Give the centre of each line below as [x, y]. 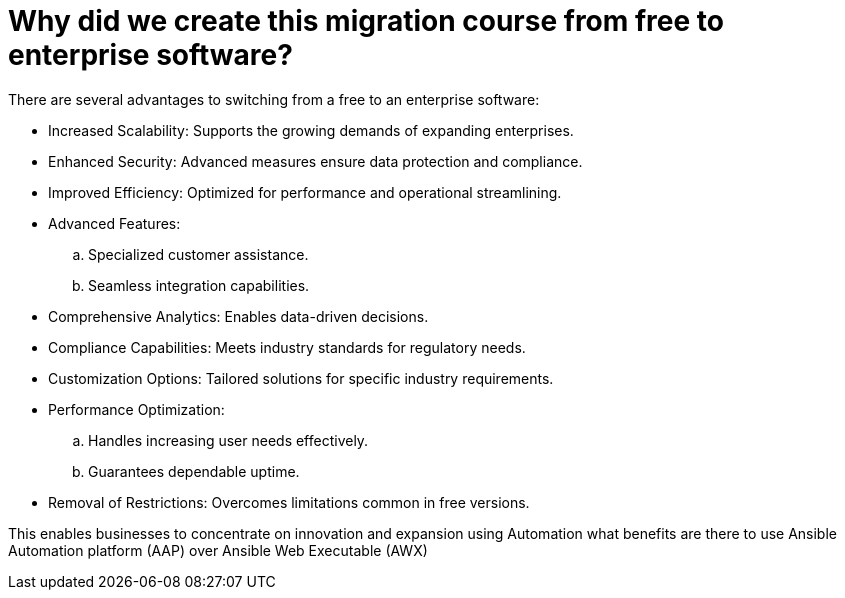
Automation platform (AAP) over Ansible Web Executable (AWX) [218, 550]
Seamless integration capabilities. [199, 285]
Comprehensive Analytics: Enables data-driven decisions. [238, 316]
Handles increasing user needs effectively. [228, 440]
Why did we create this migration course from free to [366, 21]
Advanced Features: [114, 223]
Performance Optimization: [136, 409]
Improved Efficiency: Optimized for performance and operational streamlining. [305, 192]
